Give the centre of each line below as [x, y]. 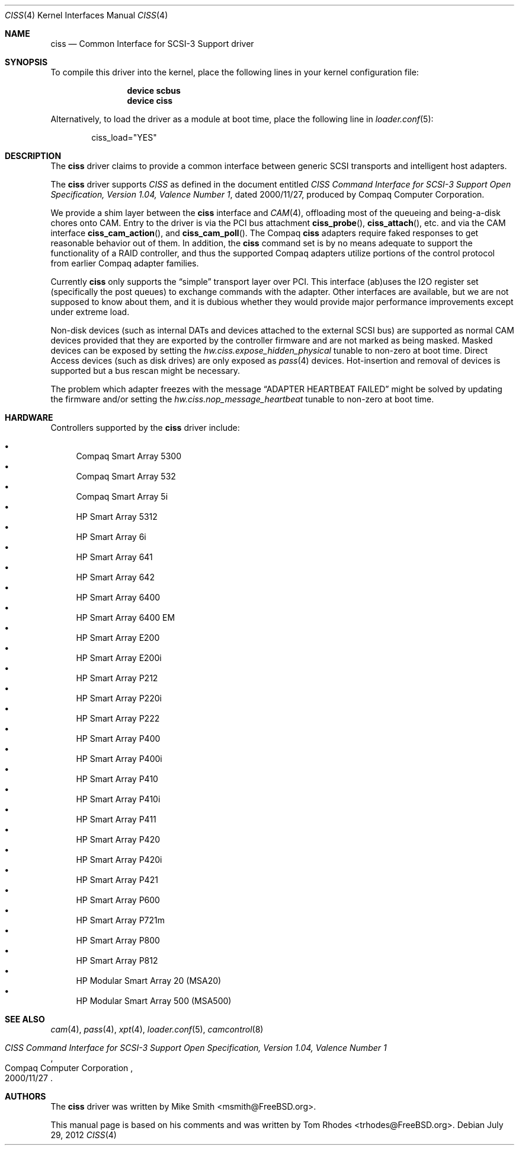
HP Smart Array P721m [121, 920]
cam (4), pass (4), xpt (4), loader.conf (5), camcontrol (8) [157, 1029]
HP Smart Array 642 [115, 577]
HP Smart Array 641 [114, 557]
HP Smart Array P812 [117, 960]
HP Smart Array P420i [119, 860]
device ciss [150, 101]
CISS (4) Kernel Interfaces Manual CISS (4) [86, 15]
